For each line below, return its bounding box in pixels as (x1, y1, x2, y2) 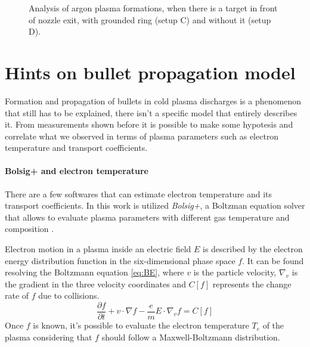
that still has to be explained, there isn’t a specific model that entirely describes (5, 106, 297, 119)
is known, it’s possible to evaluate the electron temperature (33, 319, 249, 331)
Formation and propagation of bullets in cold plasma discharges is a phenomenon (5, 94, 301, 107)
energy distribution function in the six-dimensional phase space (5, 254, 235, 267)
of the (262, 319, 284, 331)
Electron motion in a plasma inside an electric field (5, 243, 191, 255)
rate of (5, 289, 29, 302)
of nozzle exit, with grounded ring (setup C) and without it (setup (29, 13, 271, 26)
